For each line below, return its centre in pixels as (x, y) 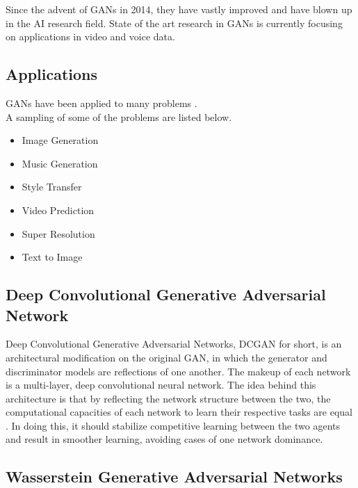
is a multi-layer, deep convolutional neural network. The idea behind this (161, 385)
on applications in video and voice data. (90, 36)
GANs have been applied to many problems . (101, 103)
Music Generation (60, 163)
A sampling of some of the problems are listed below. (119, 116)
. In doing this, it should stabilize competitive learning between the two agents (173, 425)
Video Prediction (58, 210)
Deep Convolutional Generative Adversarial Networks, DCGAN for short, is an (174, 344)
